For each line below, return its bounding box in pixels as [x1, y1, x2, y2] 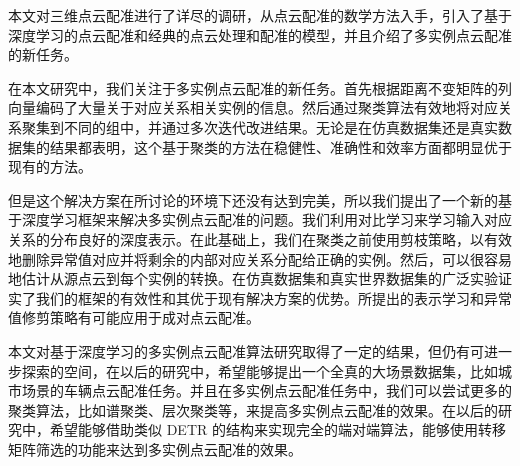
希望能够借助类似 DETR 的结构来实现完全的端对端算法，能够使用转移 [49, 419, 506, 440]
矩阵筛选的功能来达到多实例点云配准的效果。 [8, 438, 302, 459]
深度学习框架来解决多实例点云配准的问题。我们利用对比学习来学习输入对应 [21, 209, 512, 230]
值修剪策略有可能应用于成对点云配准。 [8, 307, 260, 328]
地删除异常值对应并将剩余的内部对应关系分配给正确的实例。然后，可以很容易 [8, 248, 512, 269]
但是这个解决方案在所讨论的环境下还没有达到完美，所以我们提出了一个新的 [8, 189, 498, 210]
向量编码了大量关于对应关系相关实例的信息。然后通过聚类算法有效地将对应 [8, 97, 498, 118]
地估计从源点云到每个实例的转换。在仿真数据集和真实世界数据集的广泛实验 [8, 268, 498, 289]
